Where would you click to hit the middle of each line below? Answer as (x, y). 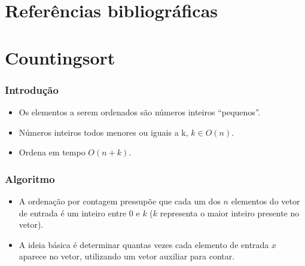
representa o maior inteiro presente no (230, 213)
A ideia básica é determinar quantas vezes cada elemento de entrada (144, 244)
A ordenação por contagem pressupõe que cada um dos (120, 201)
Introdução (32, 89)
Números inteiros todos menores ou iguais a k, (103, 132)
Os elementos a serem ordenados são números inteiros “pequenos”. (140, 111)
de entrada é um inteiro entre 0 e (79, 213)
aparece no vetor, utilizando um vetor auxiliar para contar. (127, 256)
